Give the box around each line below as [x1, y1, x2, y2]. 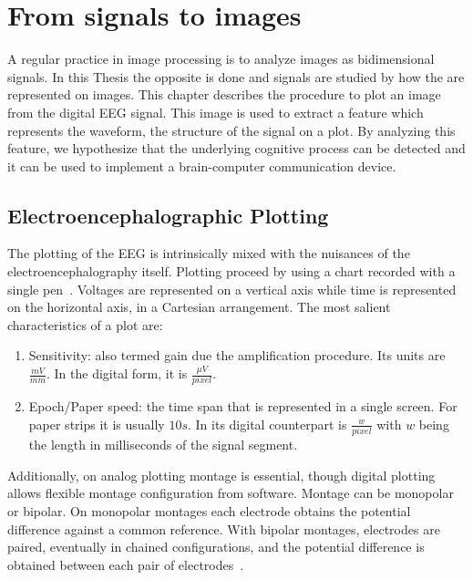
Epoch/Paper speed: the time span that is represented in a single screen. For [28, 397, 458, 416]
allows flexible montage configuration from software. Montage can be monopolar [7, 483, 454, 502]
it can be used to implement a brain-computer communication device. [7, 156, 396, 175]
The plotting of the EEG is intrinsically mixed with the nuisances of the [7, 243, 410, 263]
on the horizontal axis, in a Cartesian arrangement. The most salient [7, 297, 391, 316]
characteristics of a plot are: [7, 315, 163, 334]
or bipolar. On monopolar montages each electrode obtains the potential [7, 502, 411, 521]
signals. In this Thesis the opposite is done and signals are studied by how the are [7, 67, 465, 86]
